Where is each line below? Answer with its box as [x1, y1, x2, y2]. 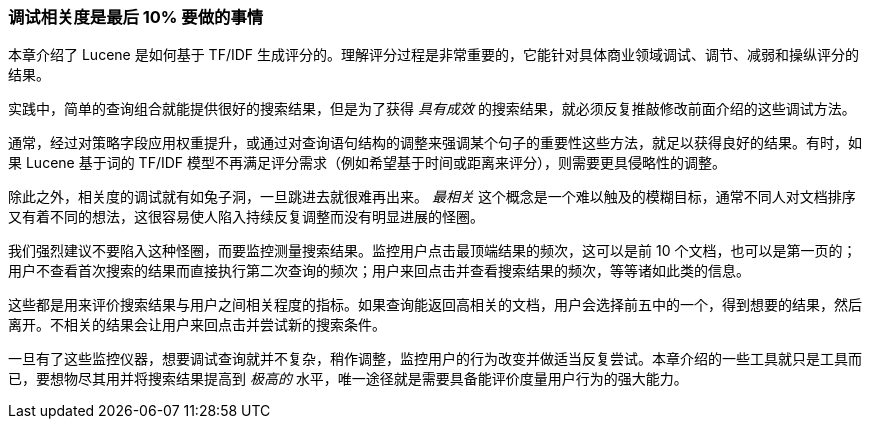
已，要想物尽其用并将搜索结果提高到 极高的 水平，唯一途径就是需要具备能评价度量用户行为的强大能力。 [8, 370, 688, 388]
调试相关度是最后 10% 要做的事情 [8, 7, 264, 27]
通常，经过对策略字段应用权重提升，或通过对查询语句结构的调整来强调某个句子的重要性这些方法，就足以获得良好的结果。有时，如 [8, 134, 862, 152]
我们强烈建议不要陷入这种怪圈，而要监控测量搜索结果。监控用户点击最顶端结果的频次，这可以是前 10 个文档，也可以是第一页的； [8, 242, 857, 260]
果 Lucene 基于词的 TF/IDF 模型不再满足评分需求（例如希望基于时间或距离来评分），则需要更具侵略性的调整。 [8, 154, 727, 172]
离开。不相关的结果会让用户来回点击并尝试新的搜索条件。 [8, 316, 386, 334]
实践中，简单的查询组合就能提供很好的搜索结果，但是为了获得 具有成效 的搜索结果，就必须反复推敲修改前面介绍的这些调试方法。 [8, 100, 856, 118]
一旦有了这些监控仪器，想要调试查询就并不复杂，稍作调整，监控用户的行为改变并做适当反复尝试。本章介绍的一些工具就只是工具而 [8, 350, 862, 368]
